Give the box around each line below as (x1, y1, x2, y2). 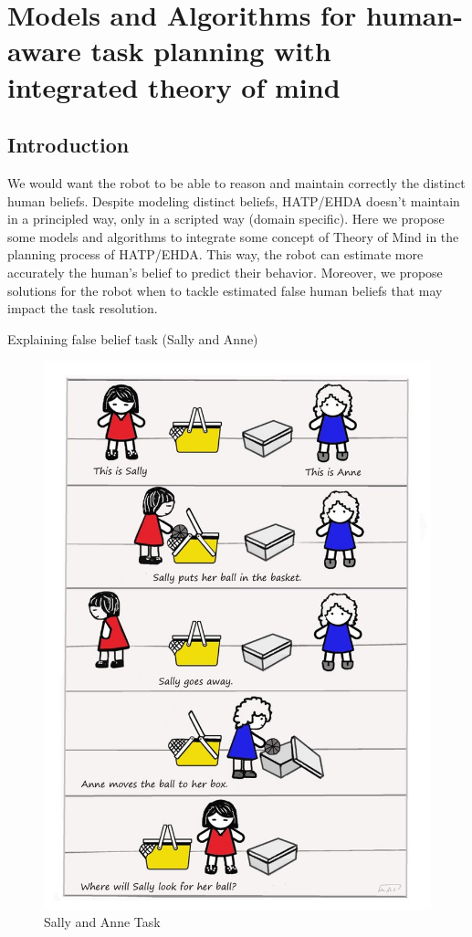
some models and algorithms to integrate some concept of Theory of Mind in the (7, 226, 459, 246)
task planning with (90, 32, 331, 69)
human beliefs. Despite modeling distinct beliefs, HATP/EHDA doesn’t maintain (7, 191, 460, 210)
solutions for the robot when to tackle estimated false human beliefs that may (7, 280, 443, 300)
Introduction (7, 131, 130, 159)
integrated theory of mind (7, 68, 341, 105)
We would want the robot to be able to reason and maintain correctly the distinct (7, 173, 466, 192)
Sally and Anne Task (44, 912, 161, 932)
